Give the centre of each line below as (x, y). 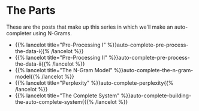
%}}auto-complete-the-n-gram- (153, 70)
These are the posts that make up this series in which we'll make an (90, 27)
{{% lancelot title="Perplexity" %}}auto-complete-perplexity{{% (94, 83)
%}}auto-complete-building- (156, 95)
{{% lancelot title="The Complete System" (67, 95)
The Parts (31, 10)
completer (19, 33)
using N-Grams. (52, 33)
